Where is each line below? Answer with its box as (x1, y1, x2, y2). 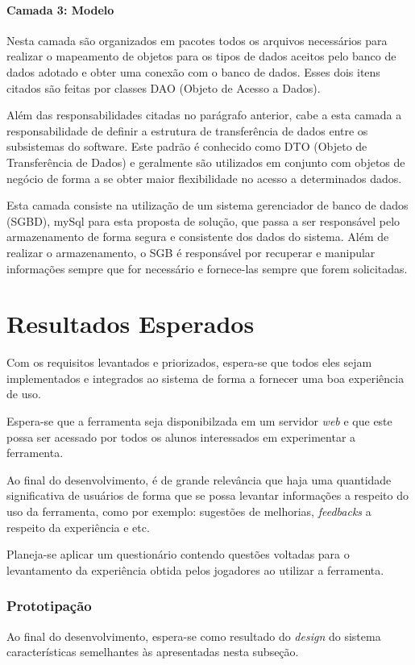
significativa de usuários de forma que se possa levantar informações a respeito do (6, 487, 409, 504)
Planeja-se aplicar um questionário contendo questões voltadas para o (6, 546, 350, 563)
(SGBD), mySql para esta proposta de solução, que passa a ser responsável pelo (6, 212, 400, 229)
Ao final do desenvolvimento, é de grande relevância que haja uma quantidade (6, 471, 392, 488)
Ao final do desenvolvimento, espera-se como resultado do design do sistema (6, 627, 381, 644)
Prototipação (6, 596, 92, 616)
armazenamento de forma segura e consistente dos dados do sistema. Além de (6, 228, 389, 245)
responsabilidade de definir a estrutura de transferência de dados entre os (6, 122, 368, 139)
